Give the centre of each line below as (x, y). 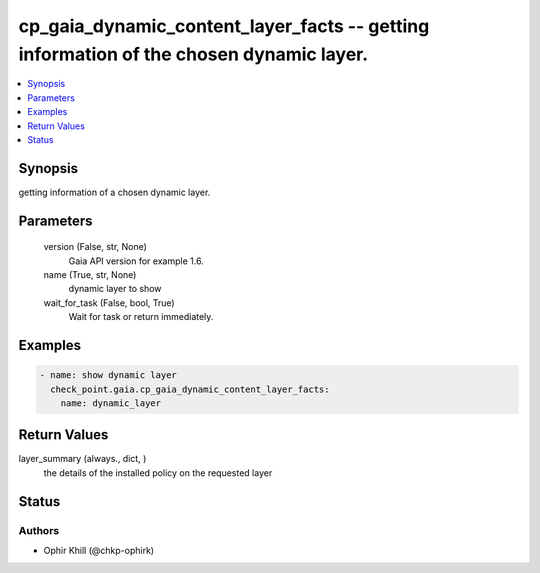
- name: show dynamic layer (108, 375)
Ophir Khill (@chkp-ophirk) (99, 550)
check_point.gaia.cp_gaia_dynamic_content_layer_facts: (190, 389)
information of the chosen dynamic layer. (193, 54)
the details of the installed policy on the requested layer (158, 472)
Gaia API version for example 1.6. (136, 261)
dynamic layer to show (115, 289)
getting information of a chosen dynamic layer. (114, 192)
